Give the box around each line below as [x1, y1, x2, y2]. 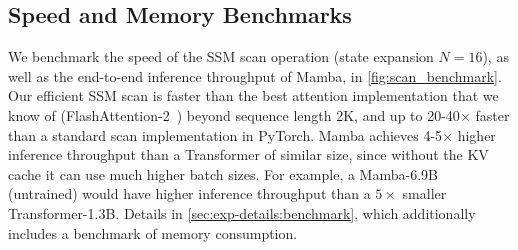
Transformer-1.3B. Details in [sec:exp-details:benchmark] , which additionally [8, 202, 476, 223]
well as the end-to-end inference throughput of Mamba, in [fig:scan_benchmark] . [8, 65, 502, 86]
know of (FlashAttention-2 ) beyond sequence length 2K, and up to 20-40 [8, 104, 460, 125]
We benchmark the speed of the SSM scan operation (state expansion [8, 46, 434, 67]
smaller [402, 183, 447, 204]
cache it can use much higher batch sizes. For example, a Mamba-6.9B [8, 163, 438, 184]
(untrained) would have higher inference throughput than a [8, 183, 371, 204]
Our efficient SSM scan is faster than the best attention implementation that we [8, 85, 499, 106]
